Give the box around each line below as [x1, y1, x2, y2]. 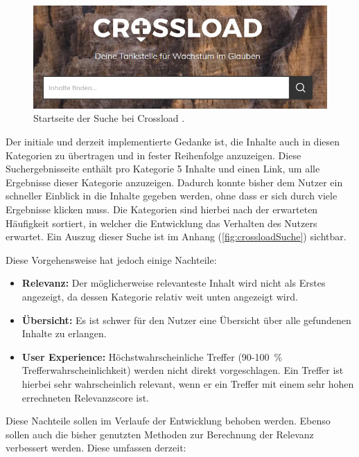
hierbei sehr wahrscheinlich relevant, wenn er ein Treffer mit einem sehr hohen [21, 376, 354, 391]
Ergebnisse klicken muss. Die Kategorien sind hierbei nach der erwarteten [6, 201, 318, 216]
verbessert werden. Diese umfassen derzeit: [6, 440, 186, 455]
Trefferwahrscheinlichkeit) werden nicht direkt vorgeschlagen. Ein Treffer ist [21, 363, 344, 377]
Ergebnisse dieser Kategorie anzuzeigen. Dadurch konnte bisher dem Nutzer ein [6, 174, 343, 189]
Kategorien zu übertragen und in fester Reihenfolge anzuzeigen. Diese [6, 147, 301, 162]
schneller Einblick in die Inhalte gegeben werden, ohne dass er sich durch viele [6, 188, 338, 203]
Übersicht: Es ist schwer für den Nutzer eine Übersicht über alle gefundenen [21, 312, 351, 327]
